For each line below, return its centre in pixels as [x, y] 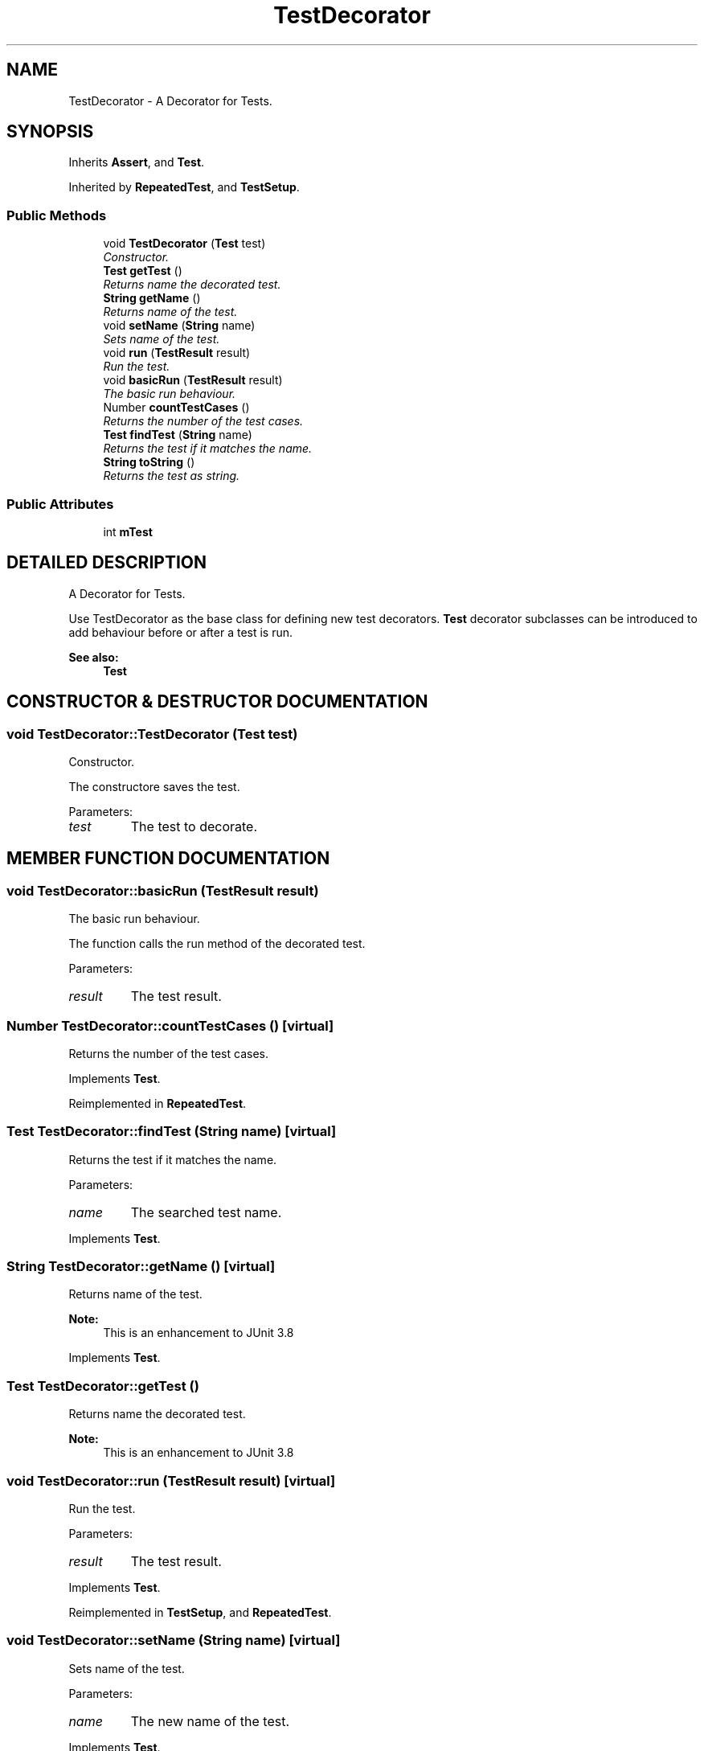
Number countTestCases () [176, 408]
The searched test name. [206, 1212]
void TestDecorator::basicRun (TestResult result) [163, 890]
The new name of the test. [210, 1721]
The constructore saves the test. [154, 787]
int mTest [128, 531]
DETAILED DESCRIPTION [107, 563]
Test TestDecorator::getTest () [103, 1386]
